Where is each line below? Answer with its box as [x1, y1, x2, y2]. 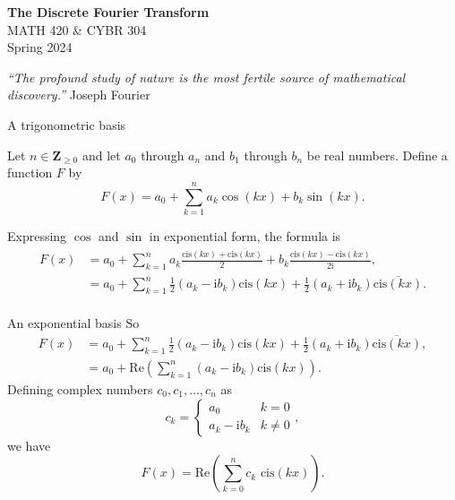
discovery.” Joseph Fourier [7, 85, 150, 104]
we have [7, 435, 51, 454]
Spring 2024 [7, 38, 73, 56]
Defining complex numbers [7, 379, 153, 398]
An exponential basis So [7, 314, 140, 332]
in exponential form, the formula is [149, 226, 341, 245]
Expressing [7, 226, 67, 245]
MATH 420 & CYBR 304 [7, 20, 147, 39]
